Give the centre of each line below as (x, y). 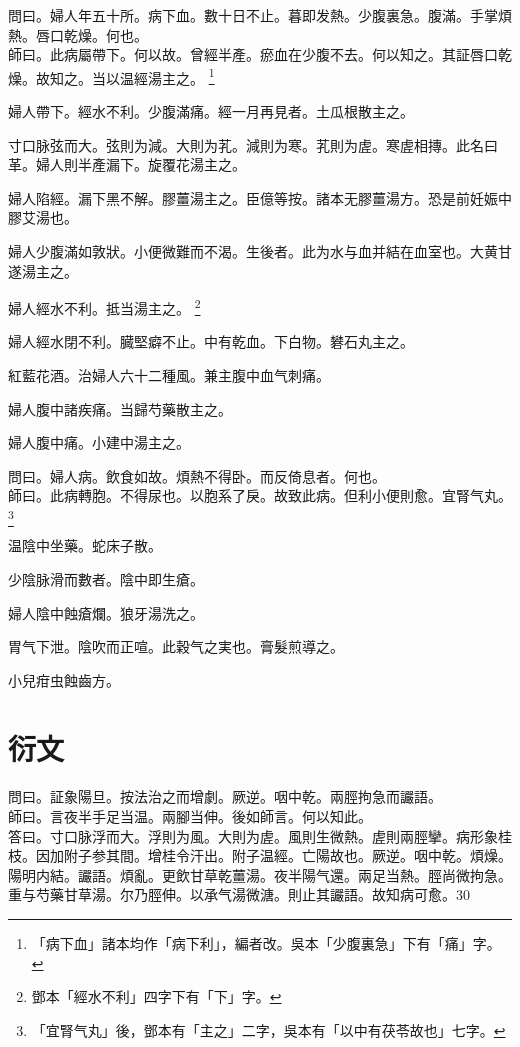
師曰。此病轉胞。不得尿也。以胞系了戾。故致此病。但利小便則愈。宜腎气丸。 (260, 495)
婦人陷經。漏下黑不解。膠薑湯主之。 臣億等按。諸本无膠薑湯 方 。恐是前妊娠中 (260, 197)
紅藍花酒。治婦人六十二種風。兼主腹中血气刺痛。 (169, 375)
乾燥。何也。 (105, 34)
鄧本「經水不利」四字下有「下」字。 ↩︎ (156, 996)
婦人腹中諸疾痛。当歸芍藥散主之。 (120, 408)
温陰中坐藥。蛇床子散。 (85, 545)
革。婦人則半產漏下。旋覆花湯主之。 (127, 164)
